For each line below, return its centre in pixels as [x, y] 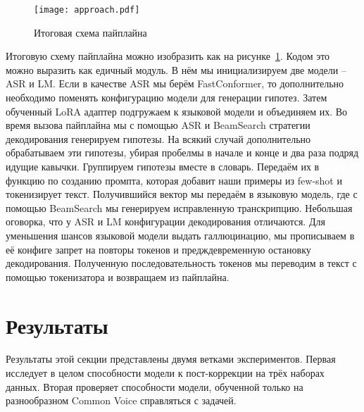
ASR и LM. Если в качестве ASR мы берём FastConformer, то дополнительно [175, 83]
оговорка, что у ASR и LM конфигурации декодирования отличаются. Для [165, 221]
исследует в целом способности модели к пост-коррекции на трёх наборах [165, 373]
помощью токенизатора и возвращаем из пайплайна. [118, 276]
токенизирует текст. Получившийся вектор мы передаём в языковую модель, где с [182, 194]
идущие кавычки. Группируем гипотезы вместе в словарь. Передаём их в [163, 166]
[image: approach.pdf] [87, 10]
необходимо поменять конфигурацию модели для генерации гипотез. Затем [167, 98]
